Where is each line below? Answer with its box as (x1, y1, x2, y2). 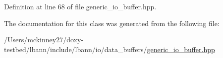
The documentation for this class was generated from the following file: (4, 18, 220, 28)
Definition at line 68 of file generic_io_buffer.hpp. (4, 1, 157, 11)
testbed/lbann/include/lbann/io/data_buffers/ (4, 44, 147, 54)
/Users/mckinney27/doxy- (4, 34, 84, 45)
